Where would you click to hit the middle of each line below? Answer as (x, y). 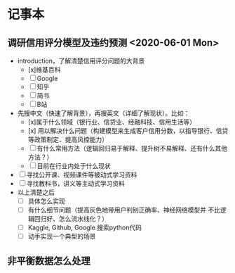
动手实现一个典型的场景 (62, 236)
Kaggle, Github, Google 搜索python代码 (85, 228)
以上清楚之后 (36, 192)
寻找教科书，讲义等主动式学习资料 (75, 183)
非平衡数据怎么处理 (49, 261)
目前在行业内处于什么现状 (74, 166)
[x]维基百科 (44, 70)
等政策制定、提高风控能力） (68, 139)
